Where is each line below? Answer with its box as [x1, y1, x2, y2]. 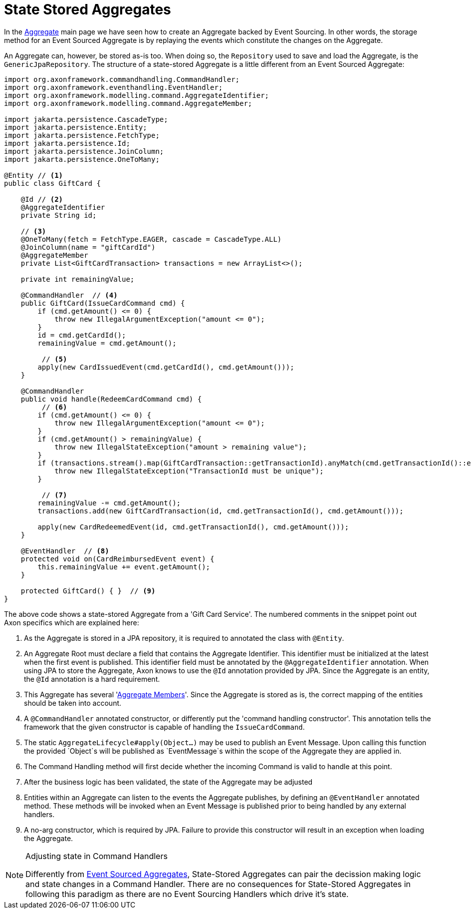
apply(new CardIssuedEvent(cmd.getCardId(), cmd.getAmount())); [37, 363, 294, 371]
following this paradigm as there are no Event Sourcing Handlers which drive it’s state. [25, 889, 349, 899]
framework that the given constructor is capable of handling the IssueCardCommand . [24, 722, 305, 731]
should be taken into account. [24, 698, 122, 707]
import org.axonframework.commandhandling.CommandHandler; [4, 75, 240, 83]
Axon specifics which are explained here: [4, 618, 139, 627]
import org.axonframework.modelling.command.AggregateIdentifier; [4, 91, 269, 99]
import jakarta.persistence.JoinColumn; [4, 147, 164, 155]
